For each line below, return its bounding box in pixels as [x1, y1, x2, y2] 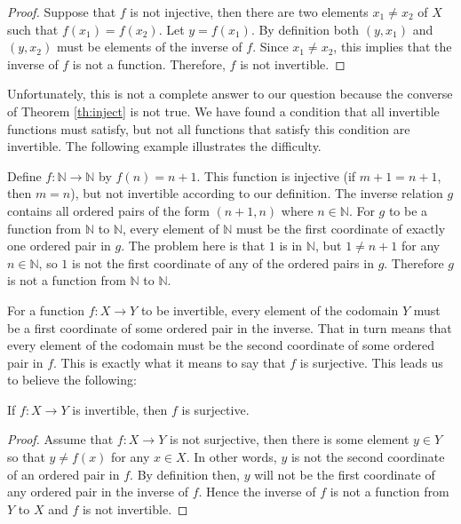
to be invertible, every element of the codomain [140, 300, 399, 319]
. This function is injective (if [196, 166, 356, 185]
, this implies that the [333, 37, 452, 56]
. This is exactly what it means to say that [53, 353, 286, 371]
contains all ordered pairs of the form [7, 201, 210, 219]
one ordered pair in [7, 236, 111, 255]
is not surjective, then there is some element [169, 430, 409, 449]
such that [7, 20, 59, 38]
